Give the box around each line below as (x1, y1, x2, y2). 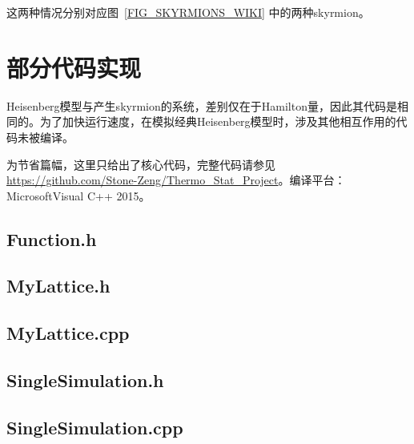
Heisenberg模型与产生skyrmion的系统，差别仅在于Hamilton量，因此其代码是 (6, 97, 397, 114)
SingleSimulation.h (6, 368, 164, 393)
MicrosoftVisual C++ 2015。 (6, 187, 151, 204)
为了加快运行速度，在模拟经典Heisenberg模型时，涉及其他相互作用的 (39, 113, 396, 130)
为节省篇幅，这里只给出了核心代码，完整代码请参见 (6, 155, 275, 172)
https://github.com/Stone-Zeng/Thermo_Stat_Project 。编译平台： (6, 172, 346, 188)
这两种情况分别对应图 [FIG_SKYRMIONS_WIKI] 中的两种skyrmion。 (6, 4, 370, 20)
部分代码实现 (6, 50, 142, 83)
